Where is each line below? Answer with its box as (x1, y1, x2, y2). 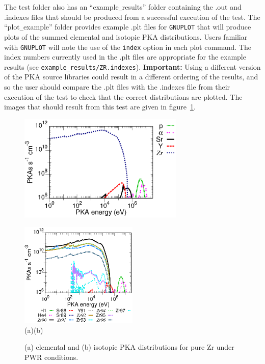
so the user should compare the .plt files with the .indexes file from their (4, 81, 230, 92)
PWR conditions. (24, 351, 78, 362)
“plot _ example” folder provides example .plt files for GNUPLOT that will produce (4, 21, 251, 32)
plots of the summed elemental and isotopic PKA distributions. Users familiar (4, 31, 248, 42)
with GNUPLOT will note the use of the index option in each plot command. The (4, 41, 251, 52)
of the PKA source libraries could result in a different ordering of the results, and (4, 71, 258, 82)
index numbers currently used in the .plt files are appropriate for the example (4, 51, 246, 62)
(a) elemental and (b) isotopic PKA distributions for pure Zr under (24, 342, 234, 352)
